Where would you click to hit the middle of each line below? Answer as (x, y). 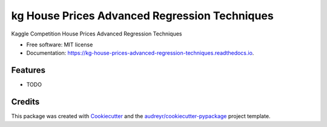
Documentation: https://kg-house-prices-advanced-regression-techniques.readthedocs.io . (140, 53)
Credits (25, 102)
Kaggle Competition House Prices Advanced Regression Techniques (97, 34)
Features (28, 70)
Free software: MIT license (60, 45)
